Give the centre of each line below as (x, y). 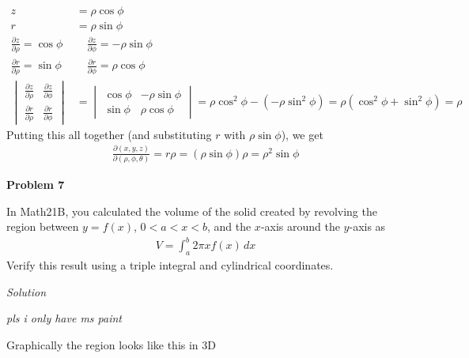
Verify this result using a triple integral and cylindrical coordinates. (170, 265)
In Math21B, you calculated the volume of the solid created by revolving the (192, 211)
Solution (26, 291)
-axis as (367, 226)
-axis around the (300, 226)
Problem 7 (36, 185)
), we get (302, 134)
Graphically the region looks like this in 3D (111, 344)
